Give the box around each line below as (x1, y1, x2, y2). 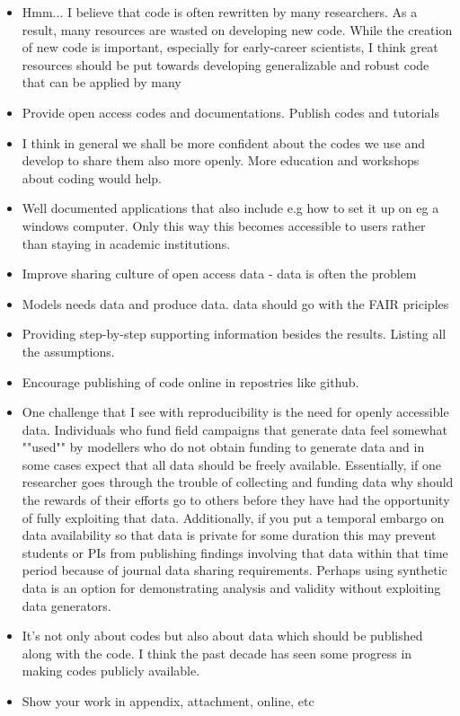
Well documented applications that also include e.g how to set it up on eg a (22, 199, 439, 217)
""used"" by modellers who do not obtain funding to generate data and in (22, 438, 425, 456)
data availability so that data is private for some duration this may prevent (22, 526, 437, 544)
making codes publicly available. (22, 661, 200, 680)
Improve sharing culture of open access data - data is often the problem (22, 264, 417, 283)
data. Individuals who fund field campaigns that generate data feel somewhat (22, 420, 447, 438)
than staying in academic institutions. (22, 234, 231, 252)
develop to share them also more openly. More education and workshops (22, 151, 420, 170)
